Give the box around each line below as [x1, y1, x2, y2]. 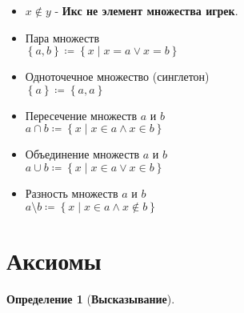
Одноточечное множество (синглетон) [25, 68, 210, 85]
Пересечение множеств [25, 106, 138, 123]
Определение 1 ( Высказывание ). [6, 290, 175, 307]
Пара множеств [25, 29, 99, 46]
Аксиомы [6, 243, 102, 276]
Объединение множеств [25, 146, 140, 163]
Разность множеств [25, 184, 118, 201]
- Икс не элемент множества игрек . [54, 2, 238, 18]
